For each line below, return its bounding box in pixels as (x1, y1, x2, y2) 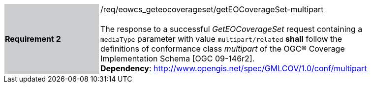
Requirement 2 (5, 34, 61, 44)
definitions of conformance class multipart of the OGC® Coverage (100, 44, 345, 54)
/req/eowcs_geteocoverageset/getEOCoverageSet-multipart (100, 4, 324, 14)
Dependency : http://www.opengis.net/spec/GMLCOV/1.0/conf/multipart (100, 63, 367, 73)
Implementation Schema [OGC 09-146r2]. (100, 54, 255, 63)
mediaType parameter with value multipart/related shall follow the (100, 34, 342, 44)
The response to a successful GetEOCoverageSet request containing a (100, 24, 363, 34)
